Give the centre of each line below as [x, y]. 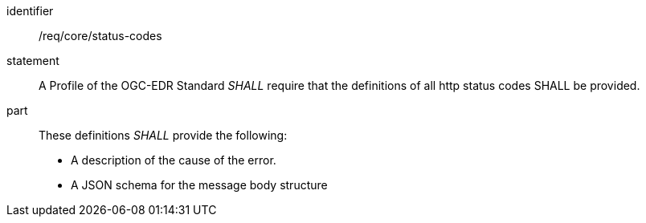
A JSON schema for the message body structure [199, 185]
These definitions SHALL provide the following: [163, 135]
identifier [30, 11]
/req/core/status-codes [100, 36]
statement [33, 61]
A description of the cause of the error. [174, 160]
